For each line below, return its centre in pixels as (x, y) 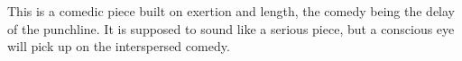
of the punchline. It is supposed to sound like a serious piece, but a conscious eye (231, 28)
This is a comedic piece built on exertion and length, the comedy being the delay (231, 11)
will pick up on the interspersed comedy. (119, 46)
